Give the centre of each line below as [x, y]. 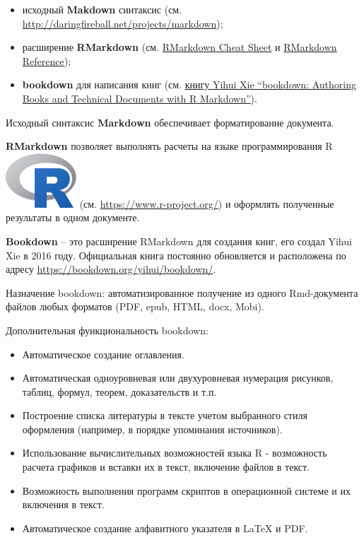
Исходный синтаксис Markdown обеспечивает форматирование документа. [170, 122]
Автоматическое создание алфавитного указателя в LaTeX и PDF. [165, 528]
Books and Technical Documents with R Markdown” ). [140, 98]
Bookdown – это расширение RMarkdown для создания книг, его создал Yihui [179, 241]
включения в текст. [63, 504]
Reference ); [47, 60]
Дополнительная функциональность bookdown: [107, 330]
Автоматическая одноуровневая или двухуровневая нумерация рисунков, [178, 378]
